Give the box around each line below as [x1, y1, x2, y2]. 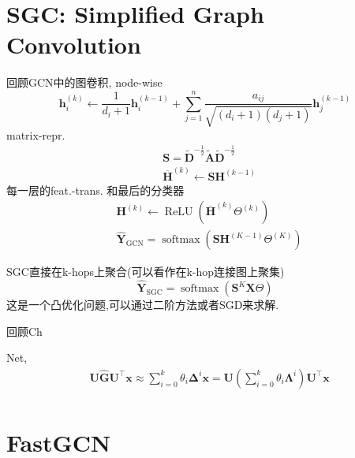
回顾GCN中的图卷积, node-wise [6, 74, 163, 91]
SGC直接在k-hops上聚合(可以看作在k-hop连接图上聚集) [6, 263, 285, 280]
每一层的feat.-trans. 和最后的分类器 [6, 181, 185, 198]
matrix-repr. [6, 126, 65, 143]
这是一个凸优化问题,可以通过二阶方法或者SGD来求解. [6, 296, 279, 313]
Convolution [6, 28, 141, 61]
